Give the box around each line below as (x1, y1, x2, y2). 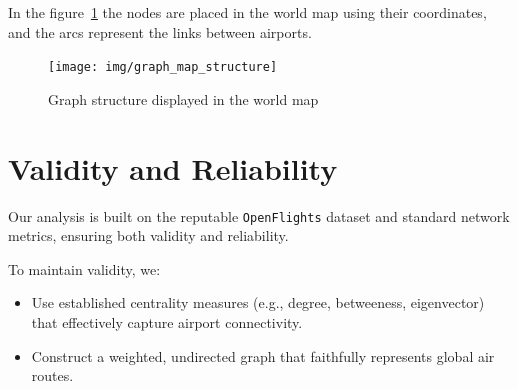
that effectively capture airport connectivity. (31, 312, 303, 332)
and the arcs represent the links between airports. (8, 21, 312, 42)
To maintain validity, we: (8, 258, 161, 279)
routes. (31, 365, 74, 386)
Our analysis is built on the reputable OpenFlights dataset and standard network (8, 205, 510, 226)
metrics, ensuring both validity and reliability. (8, 225, 289, 246)
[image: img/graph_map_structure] (48, 60, 278, 75)
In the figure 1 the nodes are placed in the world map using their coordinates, (8, 2, 487, 22)
